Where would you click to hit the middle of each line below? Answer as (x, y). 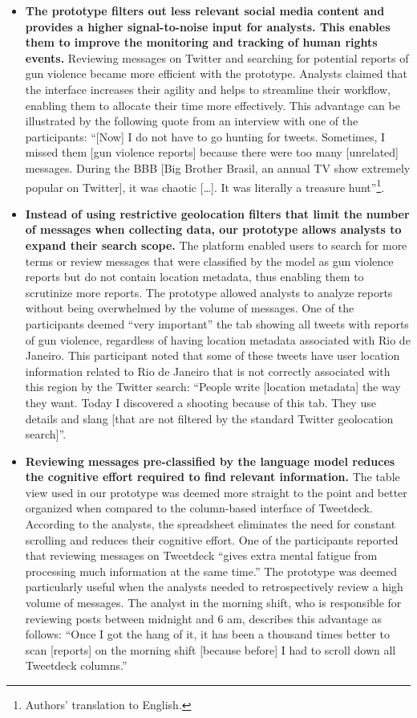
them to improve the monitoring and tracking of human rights (201, 42)
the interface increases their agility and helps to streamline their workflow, (208, 89)
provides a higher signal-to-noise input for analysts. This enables (208, 26)
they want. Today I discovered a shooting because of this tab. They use (200, 402)
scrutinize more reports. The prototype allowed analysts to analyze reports (209, 292)
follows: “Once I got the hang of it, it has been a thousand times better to (207, 634)
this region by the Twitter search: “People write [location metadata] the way (213, 387)
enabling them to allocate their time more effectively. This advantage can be (213, 105)
